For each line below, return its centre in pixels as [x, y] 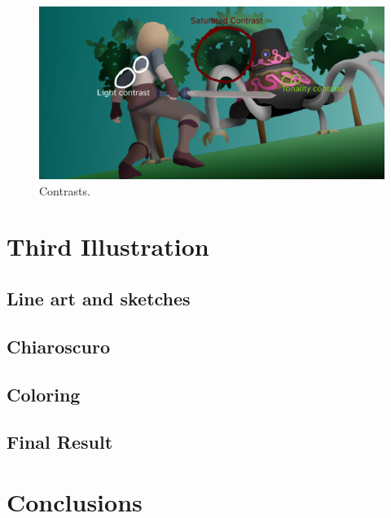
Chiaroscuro [59, 346]
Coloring [44, 394]
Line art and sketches [99, 298]
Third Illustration [108, 246]
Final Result [60, 442]
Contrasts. [65, 190]
